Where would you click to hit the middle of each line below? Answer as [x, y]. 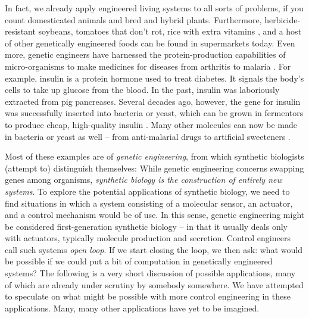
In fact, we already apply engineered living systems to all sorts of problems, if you [154, 8]
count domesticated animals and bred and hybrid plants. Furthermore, [133, 19]
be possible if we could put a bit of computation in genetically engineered [139, 261]
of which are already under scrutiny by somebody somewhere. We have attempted [154, 284]
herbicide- [283, 19]
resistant [20, 31]
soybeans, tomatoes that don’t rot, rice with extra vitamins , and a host [170, 31]
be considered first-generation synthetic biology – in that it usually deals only [146, 226]
